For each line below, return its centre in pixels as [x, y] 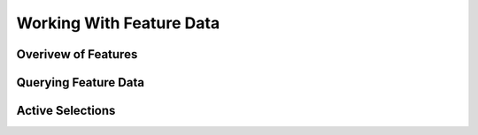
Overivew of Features [77, 54]
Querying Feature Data [81, 82]
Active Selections [66, 111]
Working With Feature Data [118, 23]
